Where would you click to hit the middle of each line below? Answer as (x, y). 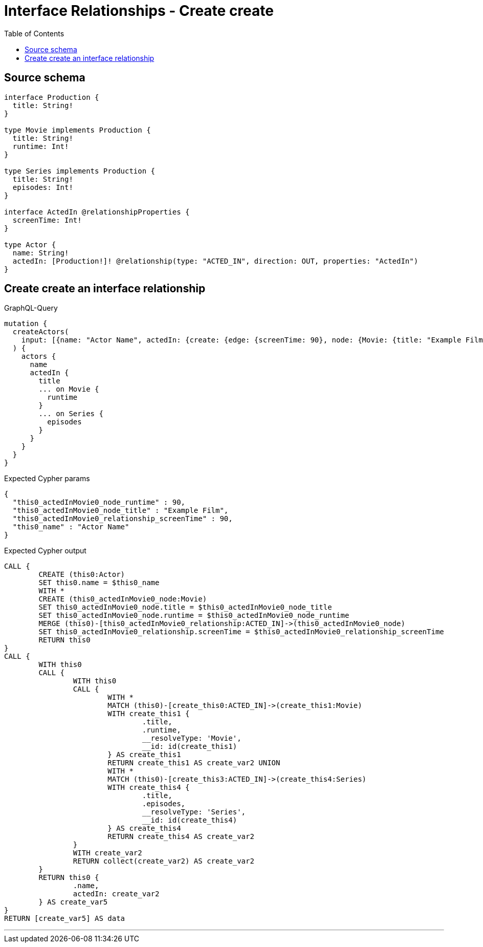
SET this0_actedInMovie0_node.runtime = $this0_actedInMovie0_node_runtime (194, 616)
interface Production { (52, 97)
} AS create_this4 (144, 828)
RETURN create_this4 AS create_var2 (181, 837)
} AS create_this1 (144, 755)
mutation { (26, 324)
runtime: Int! (41, 146)
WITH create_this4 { (149, 788)
